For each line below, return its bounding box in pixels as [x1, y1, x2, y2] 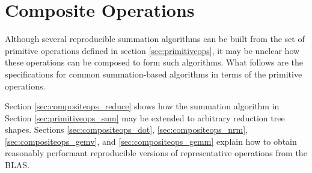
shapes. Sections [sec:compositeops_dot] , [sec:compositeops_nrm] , [5, 123, 248, 136]
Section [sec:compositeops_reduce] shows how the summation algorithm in [5, 100, 280, 112]
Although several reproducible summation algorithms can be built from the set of [5, 32, 305, 45]
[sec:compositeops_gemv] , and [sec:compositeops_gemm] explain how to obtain [5, 135, 297, 147]
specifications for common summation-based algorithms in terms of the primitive [5, 67, 302, 80]
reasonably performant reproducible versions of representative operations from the [5, 147, 307, 159]
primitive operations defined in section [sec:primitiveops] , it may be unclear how [5, 44, 300, 56]
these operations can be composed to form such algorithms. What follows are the [5, 56, 304, 68]
